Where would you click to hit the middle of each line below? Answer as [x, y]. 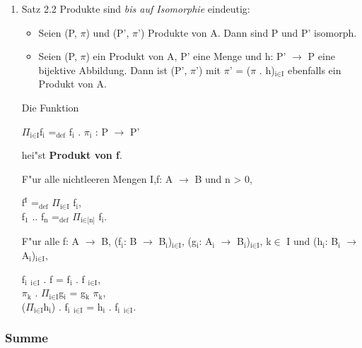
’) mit [208, 70]
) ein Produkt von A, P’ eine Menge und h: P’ [186, 56]
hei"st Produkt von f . [72, 155]
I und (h [305, 241]
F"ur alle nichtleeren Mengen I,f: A [97, 178]
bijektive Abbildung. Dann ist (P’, [113, 70]
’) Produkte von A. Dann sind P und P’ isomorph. [247, 32]
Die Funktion [50, 107]
